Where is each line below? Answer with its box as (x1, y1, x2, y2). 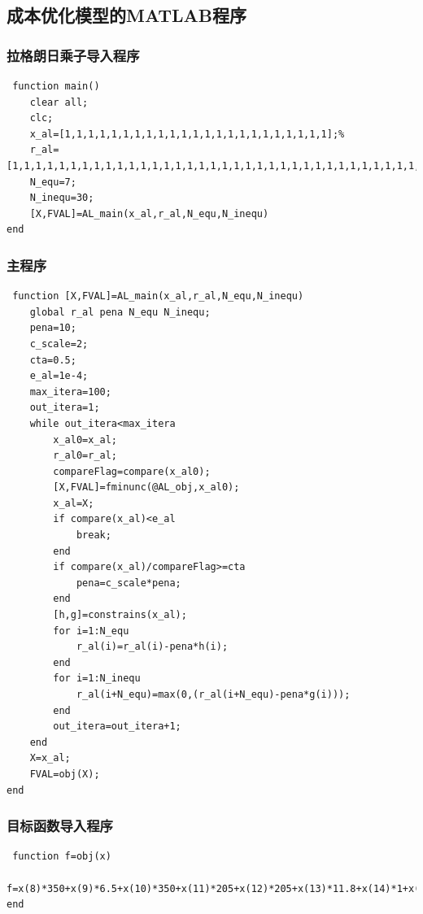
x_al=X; (53, 497, 94, 509)
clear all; (29, 96, 89, 108)
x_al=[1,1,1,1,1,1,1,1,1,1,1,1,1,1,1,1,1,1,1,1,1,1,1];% (29, 128, 345, 140)
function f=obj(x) (12, 851, 111, 863)
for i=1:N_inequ (53, 672, 141, 685)
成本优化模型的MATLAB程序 (7, 2, 246, 28)
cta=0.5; (29, 354, 76, 366)
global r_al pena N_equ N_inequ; (29, 306, 211, 318)
